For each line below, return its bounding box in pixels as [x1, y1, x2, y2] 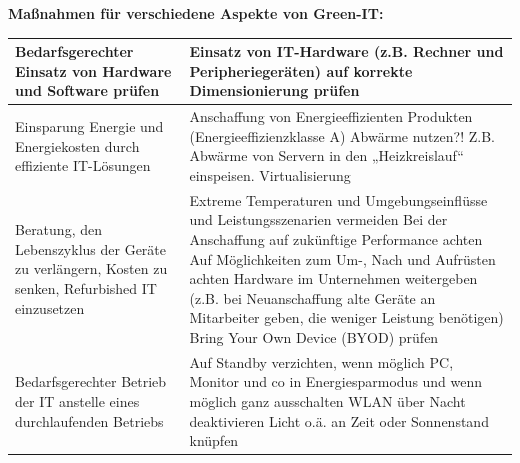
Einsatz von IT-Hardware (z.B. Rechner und [189, 41, 504, 62]
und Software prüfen [15, 80, 160, 101]
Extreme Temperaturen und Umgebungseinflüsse [189, 189, 488, 210]
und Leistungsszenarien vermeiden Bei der [189, 209, 448, 230]
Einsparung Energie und [15, 115, 164, 136]
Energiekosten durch [15, 135, 140, 156]
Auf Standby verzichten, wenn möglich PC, [189, 351, 454, 372]
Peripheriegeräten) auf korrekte [189, 60, 413, 81]
